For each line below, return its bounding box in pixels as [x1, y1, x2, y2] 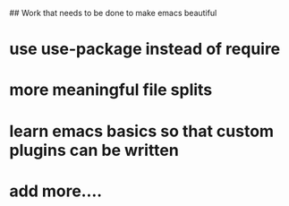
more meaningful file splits [9, 80, 213, 100]
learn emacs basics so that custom [9, 121, 275, 142]
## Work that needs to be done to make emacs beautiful [9, 8, 217, 18]
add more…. [9, 181, 103, 201]
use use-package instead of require [9, 39, 281, 59]
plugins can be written [9, 140, 179, 160]
